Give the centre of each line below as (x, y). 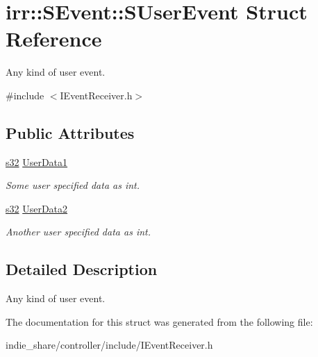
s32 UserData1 (37, 161)
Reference (54, 39)
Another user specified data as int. (78, 232)
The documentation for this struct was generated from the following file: (159, 321)
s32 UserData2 (37, 208)
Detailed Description (82, 269)
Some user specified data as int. (73, 185)
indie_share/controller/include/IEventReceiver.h (109, 345)
